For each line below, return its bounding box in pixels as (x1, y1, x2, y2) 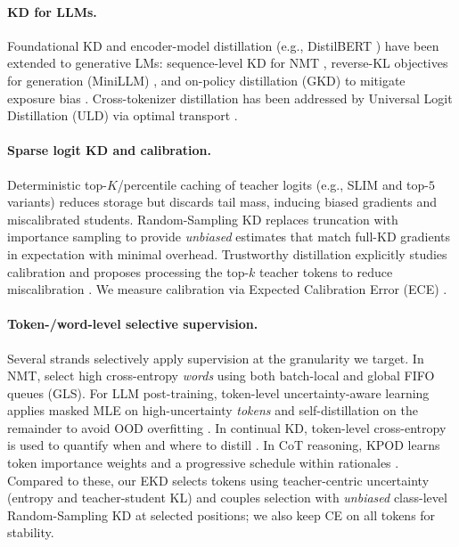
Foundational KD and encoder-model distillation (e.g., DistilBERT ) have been (7, 36, 439, 54)
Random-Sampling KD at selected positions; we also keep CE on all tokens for (7, 505, 436, 524)
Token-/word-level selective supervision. (7, 314, 258, 333)
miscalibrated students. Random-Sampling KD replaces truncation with (7, 209, 398, 228)
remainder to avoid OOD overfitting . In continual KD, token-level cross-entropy (7, 418, 447, 437)
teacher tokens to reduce (259, 262, 393, 281)
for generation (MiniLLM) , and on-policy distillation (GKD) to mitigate (7, 70, 406, 89)
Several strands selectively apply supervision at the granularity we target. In (7, 348, 424, 367)
